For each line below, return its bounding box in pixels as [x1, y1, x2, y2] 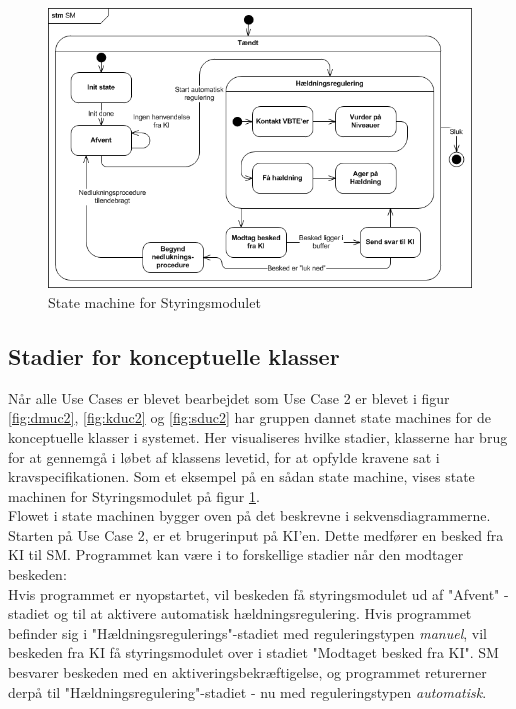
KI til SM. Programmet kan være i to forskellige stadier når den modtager [8, 544, 464, 565]
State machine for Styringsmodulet [48, 291, 261, 312]
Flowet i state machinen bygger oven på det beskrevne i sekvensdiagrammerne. [8, 505, 491, 526]
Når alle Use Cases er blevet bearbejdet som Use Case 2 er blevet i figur [8, 387, 450, 408]
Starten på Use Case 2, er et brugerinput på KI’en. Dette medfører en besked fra [8, 524, 504, 545]
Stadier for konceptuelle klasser [8, 340, 340, 371]
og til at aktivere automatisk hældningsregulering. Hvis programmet [53, 603, 472, 624]
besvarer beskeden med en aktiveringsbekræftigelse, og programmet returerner [8, 662, 487, 683]
